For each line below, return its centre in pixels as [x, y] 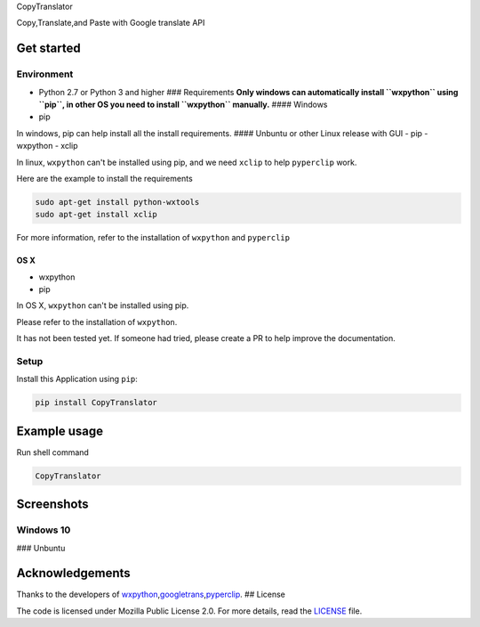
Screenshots [52, 505]
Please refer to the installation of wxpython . [97, 322]
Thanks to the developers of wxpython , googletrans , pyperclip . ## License [151, 594]
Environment [45, 74]
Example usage [60, 431]
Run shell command [52, 452]
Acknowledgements [73, 573]
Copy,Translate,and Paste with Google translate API [111, 23]
